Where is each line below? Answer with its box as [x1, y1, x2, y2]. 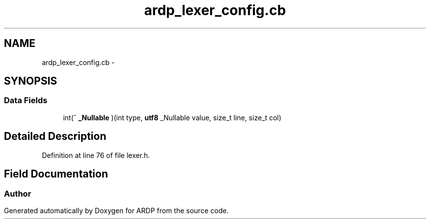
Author [4, 188, 31, 199]
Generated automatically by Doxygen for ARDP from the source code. [4, 206, 229, 215]
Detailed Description [4, 130, 107, 143]
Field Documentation [4, 168, 108, 180]
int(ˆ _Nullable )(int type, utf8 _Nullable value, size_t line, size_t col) [63, 113, 282, 122]
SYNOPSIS [4, 75, 57, 88]
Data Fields [4, 95, 48, 106]
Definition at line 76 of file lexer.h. [42, 151, 150, 159]
